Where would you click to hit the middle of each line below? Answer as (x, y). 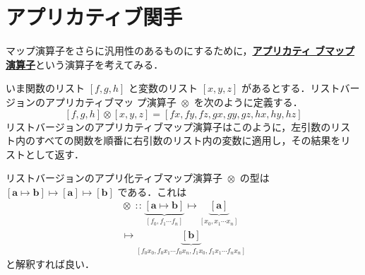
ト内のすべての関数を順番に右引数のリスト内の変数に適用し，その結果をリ (178, 140)
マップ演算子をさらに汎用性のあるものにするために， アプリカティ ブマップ (180, 51)
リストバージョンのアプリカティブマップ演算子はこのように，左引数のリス (178, 126)
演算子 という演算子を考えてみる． (85, 64)
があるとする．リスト (291, 88)
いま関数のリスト (45, 88)
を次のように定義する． (248, 101)
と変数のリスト (163, 88)
